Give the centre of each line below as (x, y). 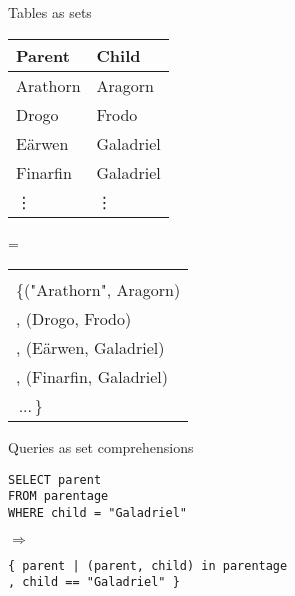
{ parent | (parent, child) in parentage (148, 565)
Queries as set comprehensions (101, 447)
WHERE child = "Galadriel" (97, 513)
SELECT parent (55, 479)
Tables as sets (50, 12)
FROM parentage (58, 496)
